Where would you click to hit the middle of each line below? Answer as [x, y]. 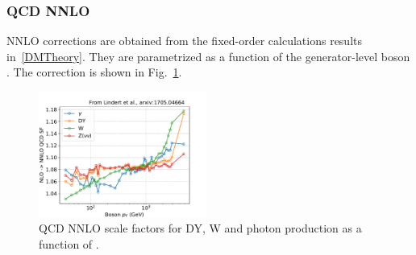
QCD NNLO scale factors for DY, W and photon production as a [200, 228]
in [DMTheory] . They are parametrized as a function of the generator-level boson [208, 56]
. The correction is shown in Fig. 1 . [94, 72]
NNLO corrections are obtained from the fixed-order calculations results [184, 41]
